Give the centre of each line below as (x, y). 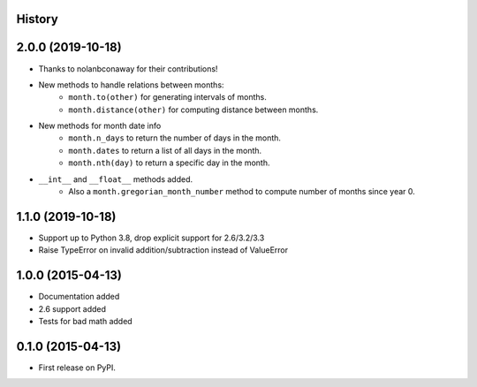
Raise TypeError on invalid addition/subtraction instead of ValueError (163, 250)
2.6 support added (72, 308)
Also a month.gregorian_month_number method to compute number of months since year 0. (242, 192)
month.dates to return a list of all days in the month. (165, 150)
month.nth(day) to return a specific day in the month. (169, 163)
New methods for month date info (100, 126)
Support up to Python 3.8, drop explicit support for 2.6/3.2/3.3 (151, 238)
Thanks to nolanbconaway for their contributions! (128, 68)
